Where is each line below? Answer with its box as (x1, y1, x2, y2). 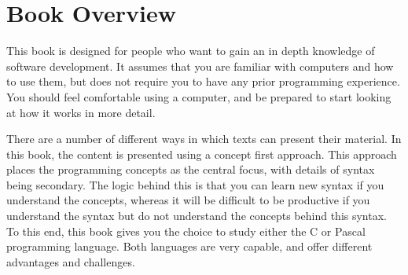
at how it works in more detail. (6, 104, 156, 120)
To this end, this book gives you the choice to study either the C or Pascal (6, 222, 366, 239)
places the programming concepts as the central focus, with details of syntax (6, 161, 375, 178)
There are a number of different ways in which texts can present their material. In (6, 130, 402, 147)
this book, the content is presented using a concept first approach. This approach (6, 145, 397, 162)
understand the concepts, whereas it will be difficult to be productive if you (6, 192, 370, 208)
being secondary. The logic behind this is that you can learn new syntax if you (6, 176, 384, 192)
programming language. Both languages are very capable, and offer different (6, 238, 373, 255)
